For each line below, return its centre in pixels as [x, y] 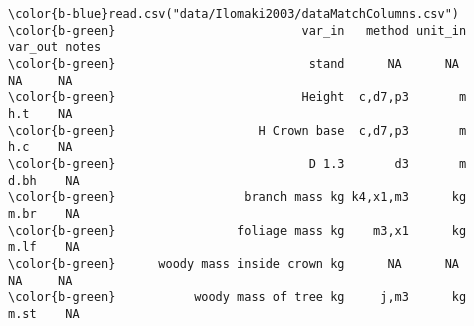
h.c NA [40, 147]
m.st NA [44, 313]
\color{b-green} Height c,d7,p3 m [237, 97]
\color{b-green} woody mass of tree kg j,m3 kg [237, 297]
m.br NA [44, 213]
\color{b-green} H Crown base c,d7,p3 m [237, 130]
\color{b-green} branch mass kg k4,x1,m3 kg [237, 197]
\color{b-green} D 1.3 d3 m [237, 163]
